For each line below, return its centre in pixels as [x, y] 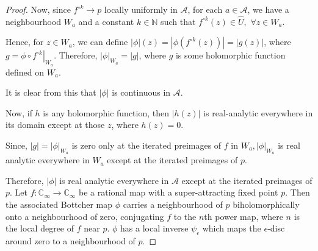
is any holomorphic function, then [106, 112]
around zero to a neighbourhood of [70, 240]
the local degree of [40, 228]
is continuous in [141, 92]
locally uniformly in [141, 9]
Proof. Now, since [38, 9]
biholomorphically [266, 204]
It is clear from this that [51, 92]
